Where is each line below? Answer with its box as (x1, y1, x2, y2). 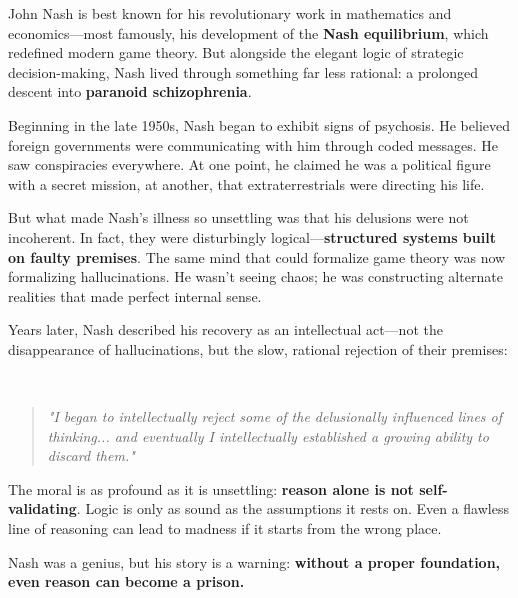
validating (8, 498, 77, 519)
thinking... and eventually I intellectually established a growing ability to (47, 425, 489, 446)
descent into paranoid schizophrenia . (8, 81, 252, 102)
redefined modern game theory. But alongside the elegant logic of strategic (8, 42, 464, 63)
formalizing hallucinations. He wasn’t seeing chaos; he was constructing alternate (8, 266, 503, 287)
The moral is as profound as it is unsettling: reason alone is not (8, 478, 414, 499)
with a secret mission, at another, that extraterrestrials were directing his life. (8, 173, 485, 194)
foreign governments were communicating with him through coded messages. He (8, 134, 499, 155)
